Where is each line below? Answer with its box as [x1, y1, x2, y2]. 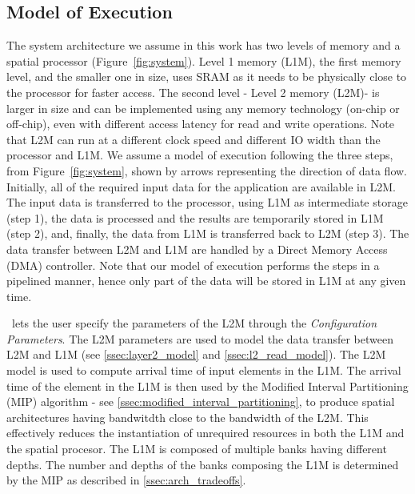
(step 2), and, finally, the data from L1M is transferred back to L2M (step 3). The [6, 225, 409, 242]
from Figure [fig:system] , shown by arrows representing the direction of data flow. [6, 162, 407, 179]
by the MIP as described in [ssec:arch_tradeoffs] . [6, 472, 246, 488]
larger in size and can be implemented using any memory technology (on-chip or [6, 99, 400, 116]
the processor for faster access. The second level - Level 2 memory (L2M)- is [6, 83, 380, 100]
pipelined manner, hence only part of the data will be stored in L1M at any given [6, 272, 406, 289]
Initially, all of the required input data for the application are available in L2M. [6, 178, 396, 195]
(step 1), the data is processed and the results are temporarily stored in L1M [6, 209, 384, 226]
